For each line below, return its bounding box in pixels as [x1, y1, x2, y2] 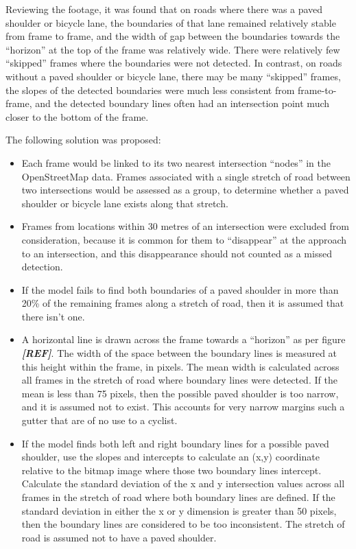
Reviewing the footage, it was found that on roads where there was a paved [5, 2, 323, 16]
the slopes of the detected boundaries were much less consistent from [5, 82, 295, 97]
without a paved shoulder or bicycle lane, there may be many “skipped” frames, [5, 69, 341, 83]
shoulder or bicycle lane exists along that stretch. [21, 196, 228, 210]
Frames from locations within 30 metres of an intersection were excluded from [21, 219, 349, 233]
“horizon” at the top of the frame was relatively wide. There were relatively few [5, 42, 340, 56]
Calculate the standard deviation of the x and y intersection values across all [21, 476, 345, 491]
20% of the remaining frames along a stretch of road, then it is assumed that [21, 296, 344, 310]
